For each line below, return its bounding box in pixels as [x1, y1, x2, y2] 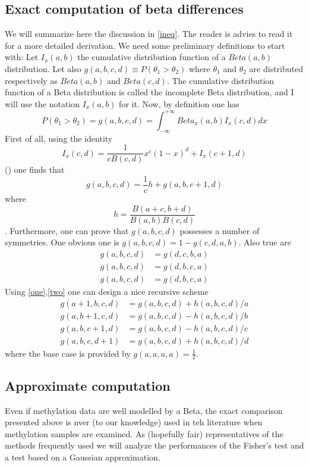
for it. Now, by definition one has [119, 97, 239, 110]
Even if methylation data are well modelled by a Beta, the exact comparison [5, 404, 283, 416]
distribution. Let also [5, 62, 81, 74]
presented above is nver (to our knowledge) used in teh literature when [5, 416, 263, 428]
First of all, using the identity [5, 132, 113, 144]
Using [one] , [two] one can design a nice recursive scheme [5, 285, 209, 297]
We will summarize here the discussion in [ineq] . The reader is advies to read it [5, 27, 293, 40]
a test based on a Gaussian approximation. [5, 451, 160, 463]
